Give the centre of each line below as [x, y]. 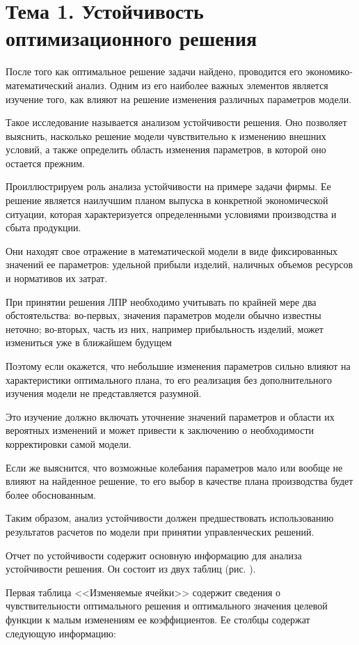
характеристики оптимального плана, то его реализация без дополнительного [169, 379]
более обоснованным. [51, 494]
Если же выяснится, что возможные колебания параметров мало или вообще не [174, 467]
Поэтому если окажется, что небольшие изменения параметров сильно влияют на [178, 366]
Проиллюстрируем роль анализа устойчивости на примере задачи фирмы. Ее [168, 186]
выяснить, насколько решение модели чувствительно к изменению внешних [166, 135]
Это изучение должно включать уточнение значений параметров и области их [170, 416]
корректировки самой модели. [69, 443]
